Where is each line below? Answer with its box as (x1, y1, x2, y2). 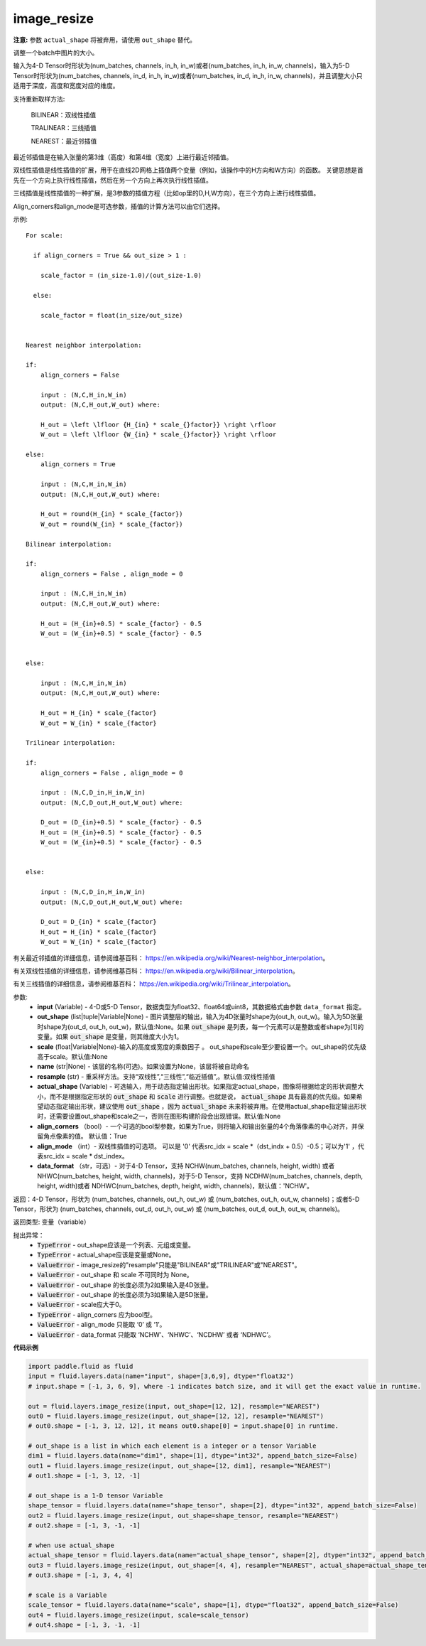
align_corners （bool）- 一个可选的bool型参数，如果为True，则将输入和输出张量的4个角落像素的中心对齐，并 (37, 1121, 358, 1130)
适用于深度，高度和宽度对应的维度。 (13, 82, 119, 90)
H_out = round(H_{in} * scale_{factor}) (40, 510, 184, 518)
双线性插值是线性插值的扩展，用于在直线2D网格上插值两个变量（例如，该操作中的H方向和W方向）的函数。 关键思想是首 (13, 166, 364, 174)
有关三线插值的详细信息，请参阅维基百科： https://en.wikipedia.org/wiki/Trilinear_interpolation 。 (13, 979, 295, 988)
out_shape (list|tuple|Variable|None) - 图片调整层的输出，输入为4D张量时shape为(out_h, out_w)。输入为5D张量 (37, 1013, 364, 1021)
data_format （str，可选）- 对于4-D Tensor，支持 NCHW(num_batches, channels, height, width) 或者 (37, 1162, 335, 1171)
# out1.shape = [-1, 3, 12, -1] (28, 1472, 141, 1480)
